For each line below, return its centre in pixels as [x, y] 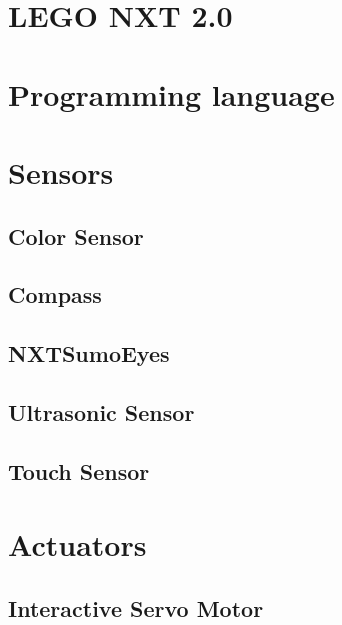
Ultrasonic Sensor [101, 411]
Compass [55, 294]
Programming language [171, 93]
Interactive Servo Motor [136, 607]
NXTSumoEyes [89, 353]
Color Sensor [76, 235]
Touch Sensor [79, 470]
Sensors [61, 171]
